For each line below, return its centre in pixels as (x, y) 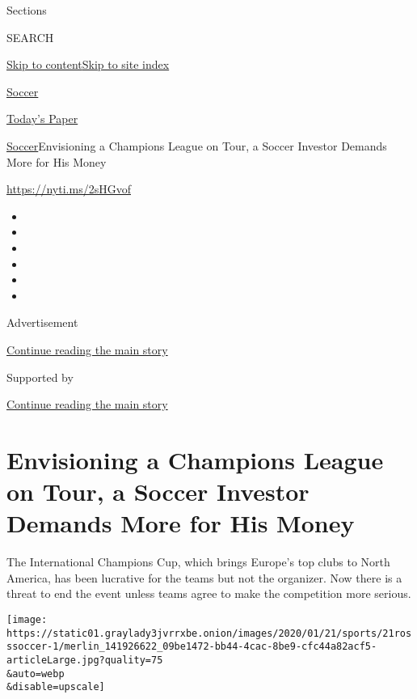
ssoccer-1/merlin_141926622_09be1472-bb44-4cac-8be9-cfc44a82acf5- (192, 647)
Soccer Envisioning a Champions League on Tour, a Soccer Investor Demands (197, 145)
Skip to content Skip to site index (88, 64)
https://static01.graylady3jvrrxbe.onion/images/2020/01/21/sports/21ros (209, 633)
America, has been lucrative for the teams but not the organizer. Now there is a (204, 577)
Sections (27, 10)
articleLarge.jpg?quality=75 (85, 660)
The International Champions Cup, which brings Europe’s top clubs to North (198, 562)
